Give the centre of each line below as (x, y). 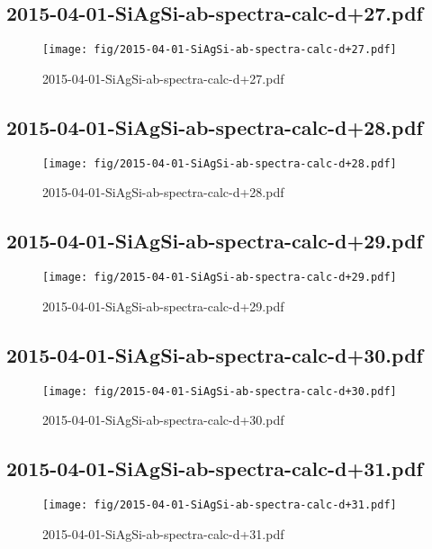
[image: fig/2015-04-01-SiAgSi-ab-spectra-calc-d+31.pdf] (220, 505)
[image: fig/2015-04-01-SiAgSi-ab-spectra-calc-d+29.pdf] (220, 278)
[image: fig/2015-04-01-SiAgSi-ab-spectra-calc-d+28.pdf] (220, 163)
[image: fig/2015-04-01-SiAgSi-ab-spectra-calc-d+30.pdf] (220, 391)
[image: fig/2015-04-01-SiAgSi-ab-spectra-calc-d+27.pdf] (220, 50)
